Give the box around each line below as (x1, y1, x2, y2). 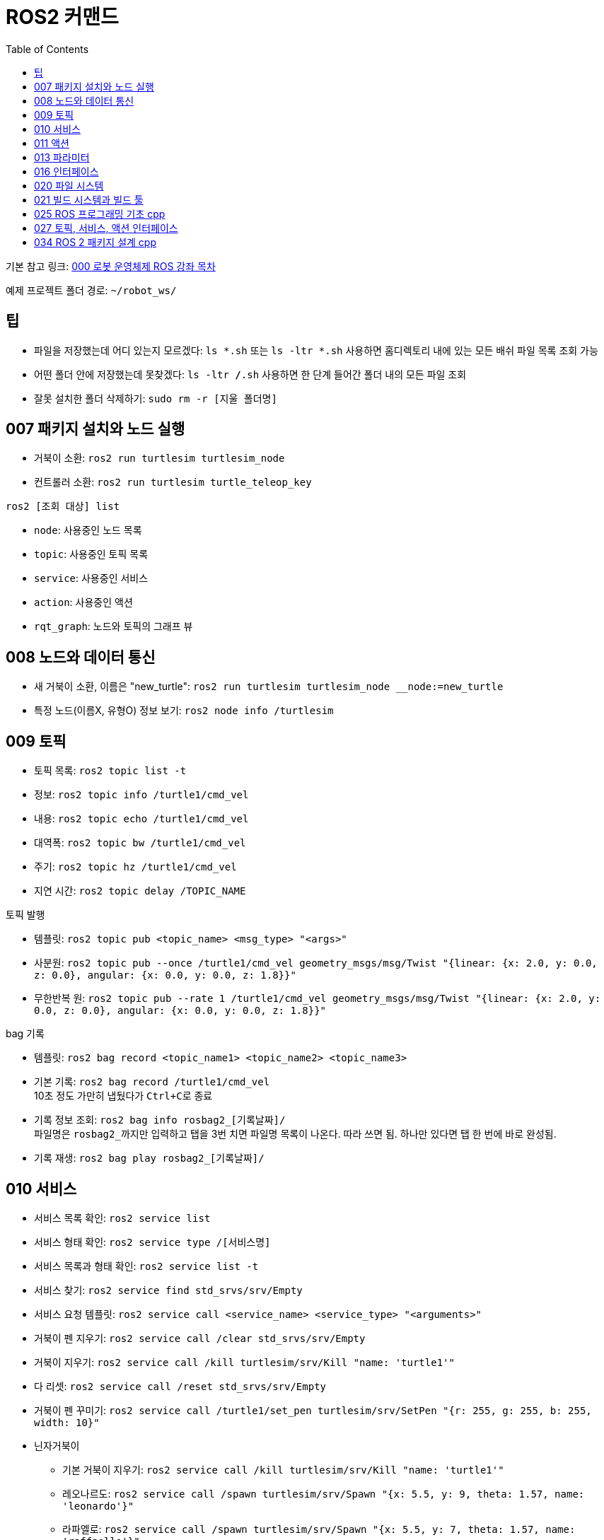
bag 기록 (6, 1027, 45, 1040)
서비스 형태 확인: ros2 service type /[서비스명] (34, 1235, 271, 1248)
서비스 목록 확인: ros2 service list (34, 1211, 211, 1224)
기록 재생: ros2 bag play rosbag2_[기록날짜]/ (34, 1152, 265, 1165)
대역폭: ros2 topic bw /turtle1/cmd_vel (34, 836, 246, 849)
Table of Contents (6, 42, 89, 55)
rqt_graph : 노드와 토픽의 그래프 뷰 (34, 620, 193, 633)
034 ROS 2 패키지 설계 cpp (34, 235, 156, 248)
